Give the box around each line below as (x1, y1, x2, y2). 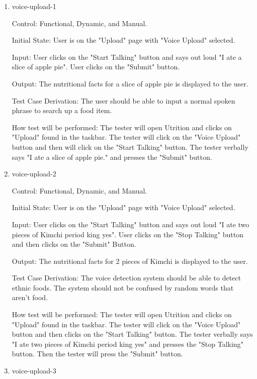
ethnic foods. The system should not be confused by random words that (12, 282, 234, 293)
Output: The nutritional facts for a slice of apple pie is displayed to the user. (12, 78, 248, 88)
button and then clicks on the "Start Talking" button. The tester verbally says (12, 329, 253, 339)
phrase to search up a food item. (12, 105, 112, 116)
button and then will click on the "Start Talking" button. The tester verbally (12, 141, 248, 152)
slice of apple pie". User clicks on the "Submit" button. (12, 61, 180, 72)
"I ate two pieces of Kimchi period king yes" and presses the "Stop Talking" (12, 338, 243, 349)
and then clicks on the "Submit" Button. (12, 239, 136, 249)
